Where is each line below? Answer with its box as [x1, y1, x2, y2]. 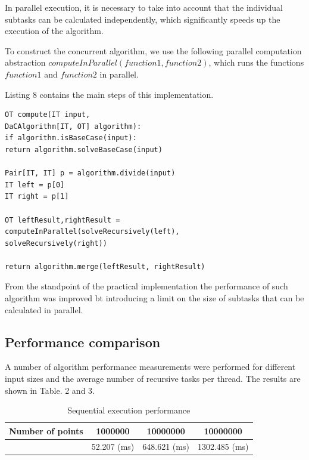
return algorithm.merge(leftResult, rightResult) [5, 262, 205, 271]
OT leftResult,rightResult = [5, 215, 120, 224]
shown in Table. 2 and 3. [5, 384, 95, 396]
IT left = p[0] [5, 180, 65, 189]
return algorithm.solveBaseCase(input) [5, 145, 163, 154]
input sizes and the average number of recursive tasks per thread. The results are [5, 372, 301, 385]
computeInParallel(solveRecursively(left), [5, 227, 180, 236]
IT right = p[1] [5, 192, 69, 201]
